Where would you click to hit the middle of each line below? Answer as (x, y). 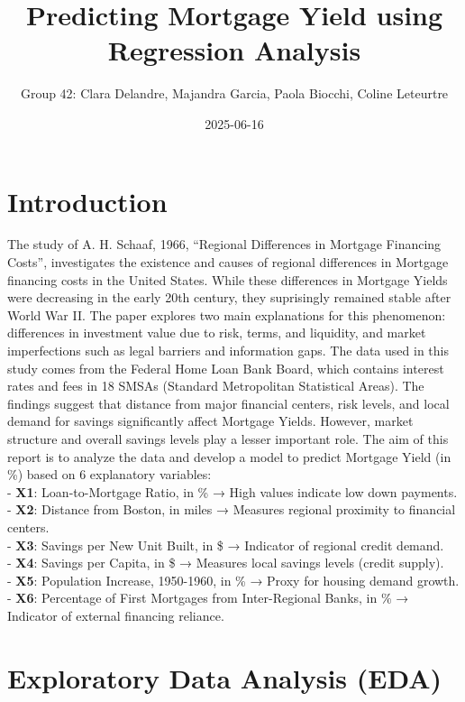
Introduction (87, 201)
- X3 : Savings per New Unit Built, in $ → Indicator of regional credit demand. (226, 545)
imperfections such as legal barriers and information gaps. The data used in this (228, 350)
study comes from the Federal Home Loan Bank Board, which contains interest (226, 368)
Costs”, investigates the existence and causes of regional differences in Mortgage (228, 262)
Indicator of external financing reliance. (116, 615)
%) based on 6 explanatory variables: (109, 474)
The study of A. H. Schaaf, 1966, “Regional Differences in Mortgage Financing (224, 244)
